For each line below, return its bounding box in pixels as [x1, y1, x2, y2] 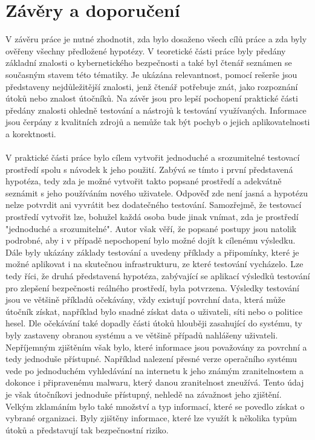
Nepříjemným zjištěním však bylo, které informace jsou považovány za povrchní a [5, 340, 307, 353]
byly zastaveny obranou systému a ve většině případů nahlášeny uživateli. [5, 328, 278, 341]
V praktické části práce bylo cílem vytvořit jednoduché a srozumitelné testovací [5, 151, 300, 164]
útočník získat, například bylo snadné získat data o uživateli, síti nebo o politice [5, 305, 303, 317]
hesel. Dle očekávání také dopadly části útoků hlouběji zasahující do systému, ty [5, 317, 302, 329]
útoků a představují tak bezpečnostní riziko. [5, 423, 169, 436]
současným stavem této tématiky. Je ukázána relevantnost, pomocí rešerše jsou [5, 68, 297, 80]
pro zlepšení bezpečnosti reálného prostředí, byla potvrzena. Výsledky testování [5, 281, 299, 294]
